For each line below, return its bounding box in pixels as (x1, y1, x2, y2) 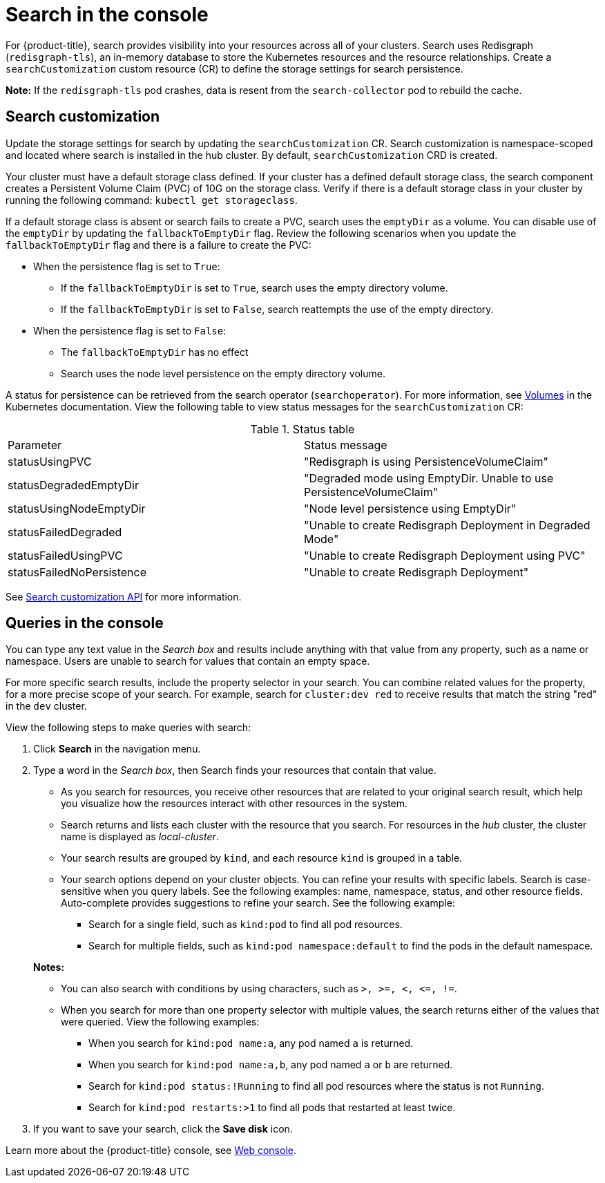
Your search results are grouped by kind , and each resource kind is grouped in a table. (61, 852, 463, 864)
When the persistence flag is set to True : (33, 260, 220, 272)
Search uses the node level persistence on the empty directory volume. (61, 367, 385, 379)
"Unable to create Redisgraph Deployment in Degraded (304, 518, 590, 532)
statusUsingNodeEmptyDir (8, 501, 146, 515)
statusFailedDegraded (8, 524, 122, 539)
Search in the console (6, 3, 209, 26)
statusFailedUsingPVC (8, 548, 123, 562)
